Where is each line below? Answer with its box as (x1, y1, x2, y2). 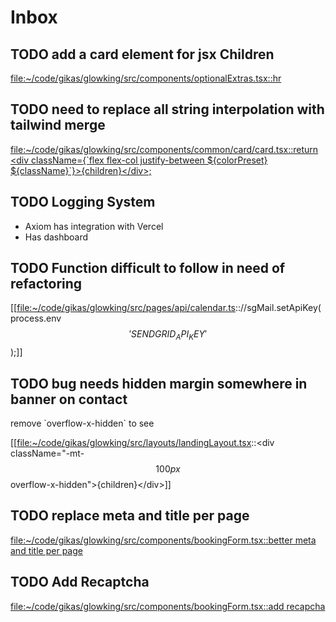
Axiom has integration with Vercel (24, 220, 164, 232)
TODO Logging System (10, 194, 156, 211)
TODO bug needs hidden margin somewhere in (10, 375, 308, 392)
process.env (10, 312, 62, 325)
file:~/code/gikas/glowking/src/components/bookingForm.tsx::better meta (10, 534, 317, 546)
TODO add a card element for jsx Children (10, 46, 275, 63)
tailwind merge (10, 117, 106, 134)
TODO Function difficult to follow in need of (10, 260, 286, 277)
